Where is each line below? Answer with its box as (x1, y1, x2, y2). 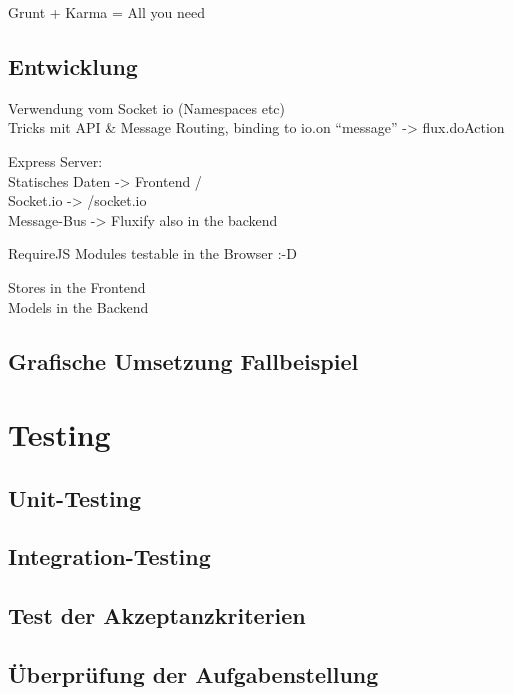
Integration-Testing (8, 541, 211, 572)
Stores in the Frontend (8, 276, 146, 297)
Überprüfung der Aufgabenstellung (8, 659, 379, 690)
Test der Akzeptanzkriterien (8, 600, 306, 631)
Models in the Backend (8, 296, 149, 317)
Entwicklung (8, 50, 138, 81)
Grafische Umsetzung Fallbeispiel (8, 345, 359, 376)
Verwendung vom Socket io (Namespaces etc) (8, 97, 286, 118)
